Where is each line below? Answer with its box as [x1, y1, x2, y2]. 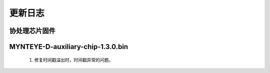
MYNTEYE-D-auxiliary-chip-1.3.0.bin [9, 42, 128, 51]
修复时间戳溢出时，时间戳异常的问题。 [34, 56, 113, 62]
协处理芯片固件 [9, 26, 55, 35]
